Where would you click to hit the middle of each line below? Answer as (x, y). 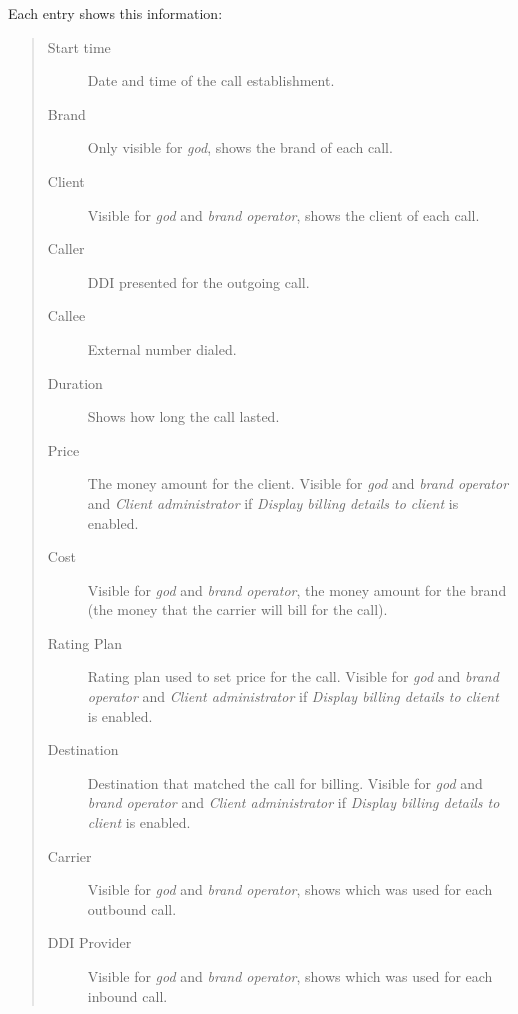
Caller (66, 248)
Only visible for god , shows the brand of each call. (240, 147)
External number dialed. (162, 348)
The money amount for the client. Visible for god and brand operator (298, 483)
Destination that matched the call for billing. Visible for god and (285, 782)
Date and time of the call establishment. (211, 80)
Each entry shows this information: (115, 13)
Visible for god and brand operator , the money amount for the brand (297, 589)
